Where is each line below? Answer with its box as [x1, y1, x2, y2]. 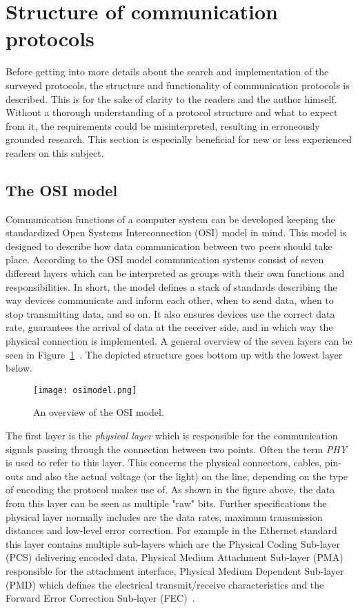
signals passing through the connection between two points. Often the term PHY [6, 441, 348, 456]
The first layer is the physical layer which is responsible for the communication [6, 428, 338, 443]
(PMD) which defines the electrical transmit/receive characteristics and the [6, 577, 324, 591]
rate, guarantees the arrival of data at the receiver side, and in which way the [6, 320, 333, 334]
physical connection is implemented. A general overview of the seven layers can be [6, 334, 352, 348]
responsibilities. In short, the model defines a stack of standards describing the [6, 279, 337, 294]
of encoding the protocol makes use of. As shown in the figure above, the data [6, 482, 335, 497]
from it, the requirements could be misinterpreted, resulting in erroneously [6, 118, 320, 133]
